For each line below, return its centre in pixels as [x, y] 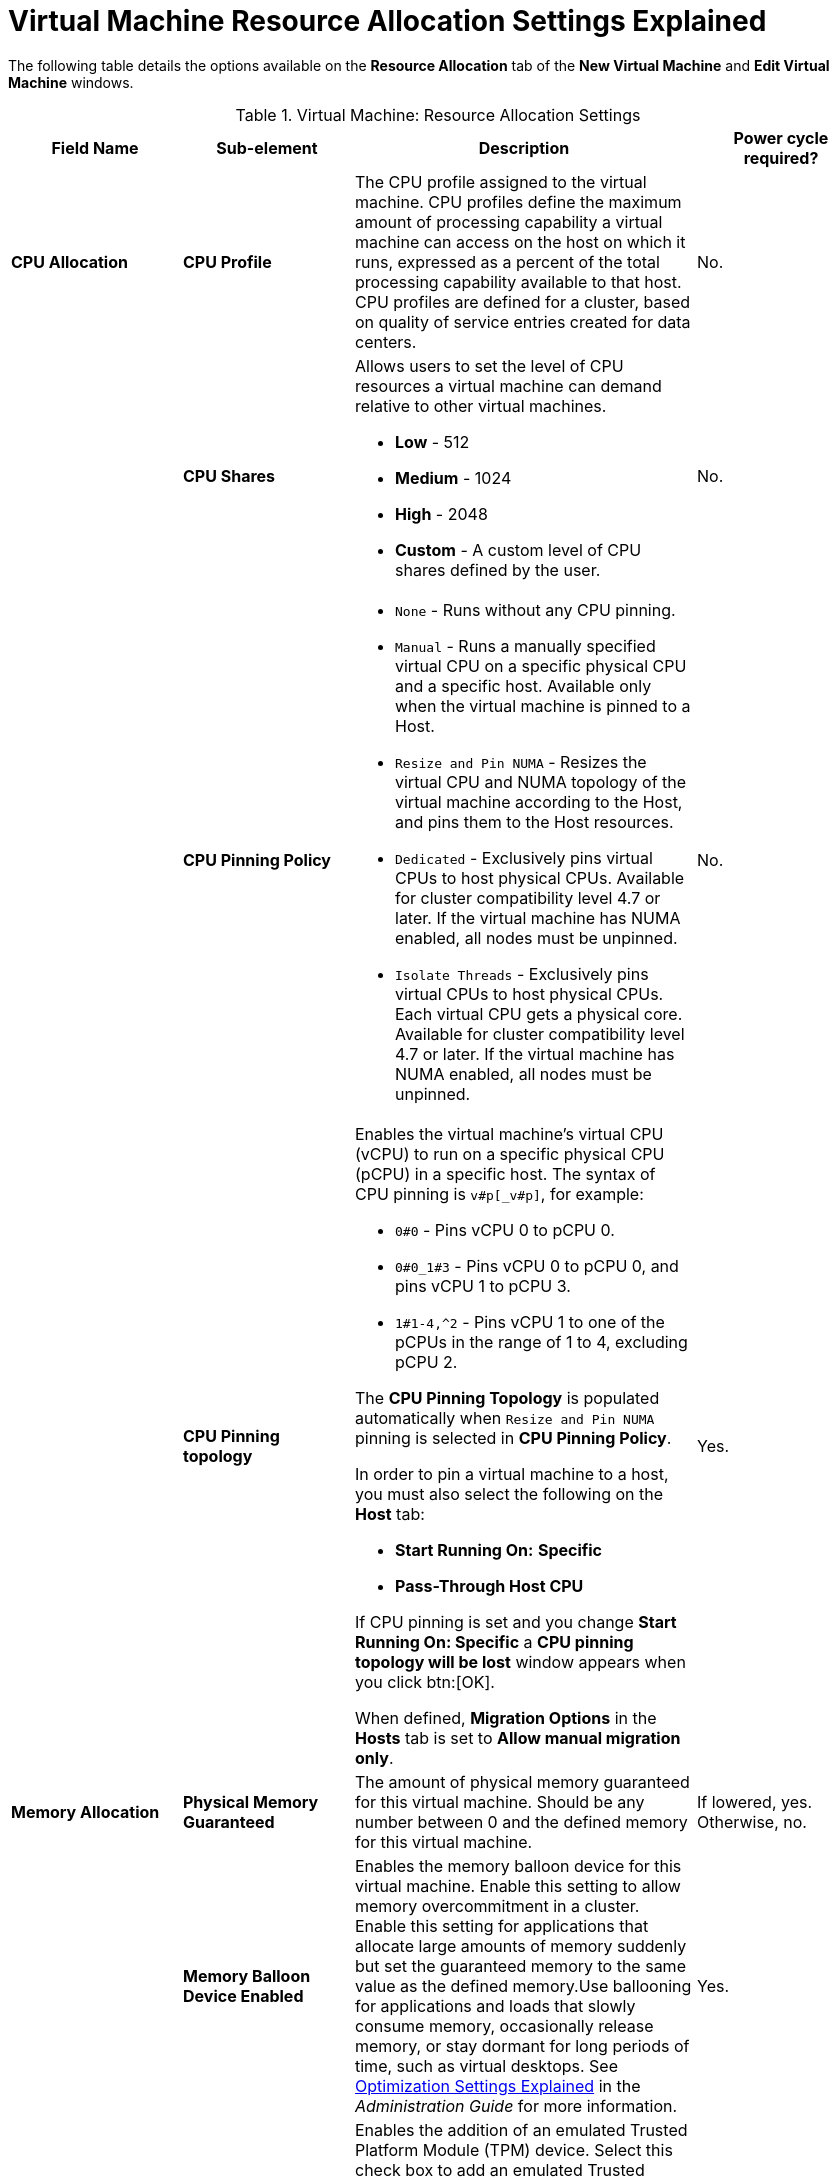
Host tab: [390, 1513]
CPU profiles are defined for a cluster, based [522, 301]
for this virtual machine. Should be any [500, 1801]
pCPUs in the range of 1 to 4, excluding [541, 1341]
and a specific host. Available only [523, 685]
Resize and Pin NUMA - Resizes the [521, 761]
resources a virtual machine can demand [508, 385]
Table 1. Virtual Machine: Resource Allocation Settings [438, 114]
